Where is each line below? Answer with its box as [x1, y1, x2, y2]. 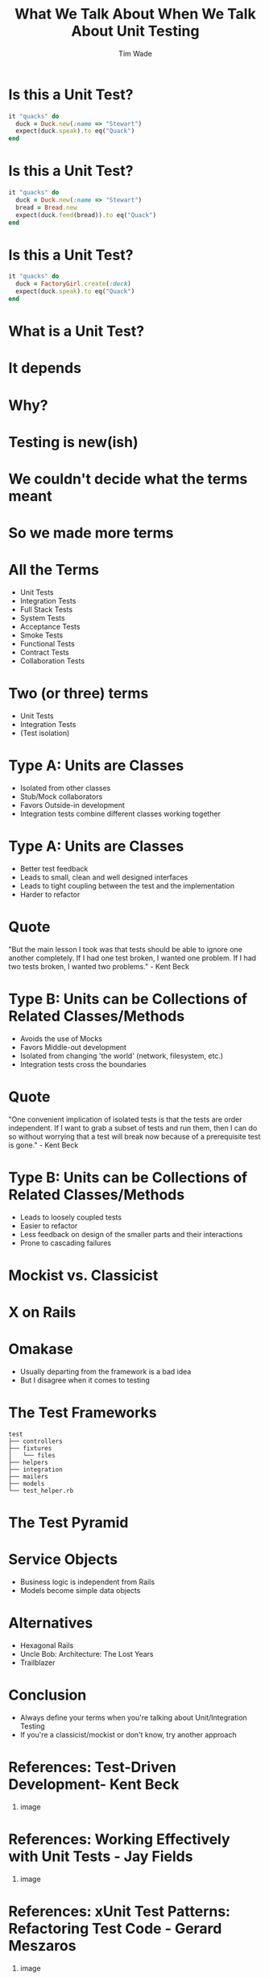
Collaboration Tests [19, 656, 85, 666]
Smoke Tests [19, 630, 64, 640]
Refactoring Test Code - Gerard [8, 1919, 222, 1938]
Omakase [8, 1340, 74, 1358]
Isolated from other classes [19, 783, 111, 792]
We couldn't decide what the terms [8, 470, 248, 488]
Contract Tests [19, 647, 70, 657]
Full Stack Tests [19, 604, 73, 614]
